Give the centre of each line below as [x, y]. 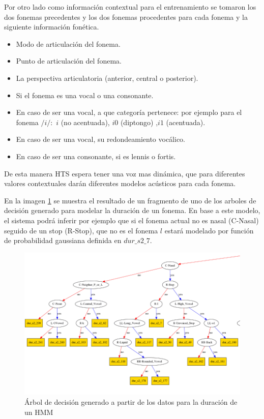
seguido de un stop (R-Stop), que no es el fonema [81, 230]
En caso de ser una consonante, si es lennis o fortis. [96, 156]
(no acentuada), [85, 122]
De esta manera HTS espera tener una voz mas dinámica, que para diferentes [125, 173]
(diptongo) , [139, 122]
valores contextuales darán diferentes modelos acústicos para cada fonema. [120, 183]
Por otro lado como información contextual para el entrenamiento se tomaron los [130, 7]
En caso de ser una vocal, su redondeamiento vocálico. [101, 139]
